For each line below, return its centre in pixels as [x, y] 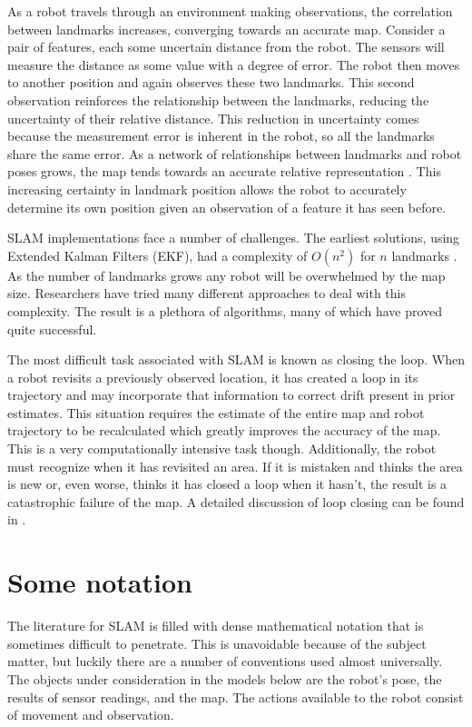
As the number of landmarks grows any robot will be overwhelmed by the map [226, 275]
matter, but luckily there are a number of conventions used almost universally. [225, 661]
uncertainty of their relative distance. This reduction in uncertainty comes [213, 118]
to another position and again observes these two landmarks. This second [211, 82]
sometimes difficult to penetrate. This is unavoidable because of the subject [217, 643]
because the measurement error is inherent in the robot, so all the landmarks [221, 136]
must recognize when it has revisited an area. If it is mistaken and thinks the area [235, 466]
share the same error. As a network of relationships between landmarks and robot [235, 153]
